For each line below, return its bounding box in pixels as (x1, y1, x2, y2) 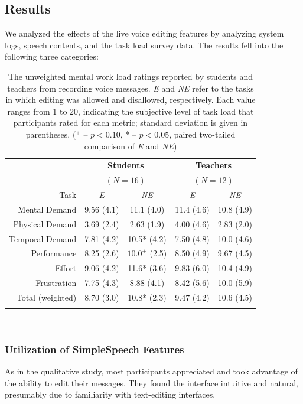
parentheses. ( (25, 128, 76, 140)
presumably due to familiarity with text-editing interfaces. (5, 388, 216, 400)
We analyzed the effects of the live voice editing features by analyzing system (5, 27, 284, 40)
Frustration (35, 276, 77, 289)
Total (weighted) (16, 291, 77, 303)
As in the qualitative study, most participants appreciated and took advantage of (5, 365, 298, 377)
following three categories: (5, 50, 99, 63)
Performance (31, 247, 77, 259)
